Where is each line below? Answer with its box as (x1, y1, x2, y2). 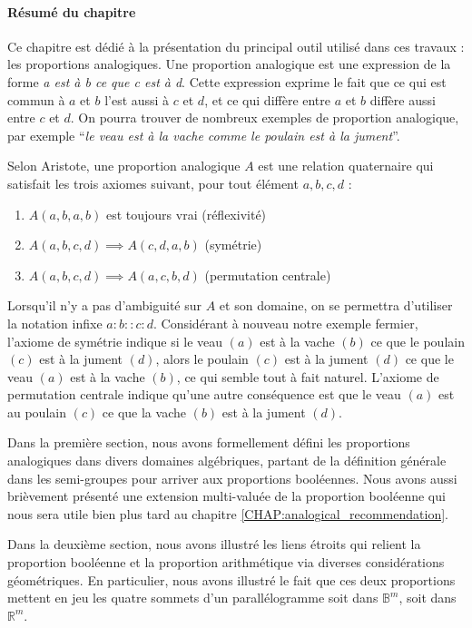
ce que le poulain (370, 331, 465, 350)
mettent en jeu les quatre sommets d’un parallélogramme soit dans (7, 588, 379, 607)
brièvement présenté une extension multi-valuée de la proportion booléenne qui (7, 486, 446, 505)
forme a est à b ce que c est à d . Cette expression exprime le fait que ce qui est (7, 72, 447, 91)
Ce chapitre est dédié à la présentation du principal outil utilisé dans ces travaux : (7, 36, 465, 55)
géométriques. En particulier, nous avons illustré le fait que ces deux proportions (7, 570, 456, 589)
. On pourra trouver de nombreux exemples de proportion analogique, (70, 108, 459, 127)
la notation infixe (7, 313, 103, 332)
